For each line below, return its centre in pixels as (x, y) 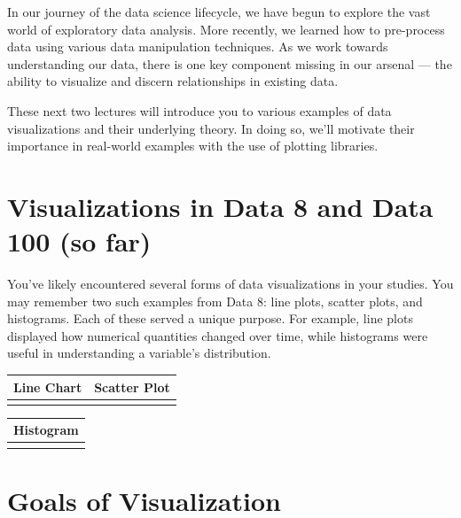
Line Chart (48, 387)
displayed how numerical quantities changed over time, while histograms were (218, 335)
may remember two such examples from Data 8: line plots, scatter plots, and (215, 301)
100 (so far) (79, 241)
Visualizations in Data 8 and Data (220, 206)
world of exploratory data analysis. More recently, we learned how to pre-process (226, 29)
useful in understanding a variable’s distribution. (139, 353)
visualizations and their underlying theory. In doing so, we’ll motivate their (211, 128)
